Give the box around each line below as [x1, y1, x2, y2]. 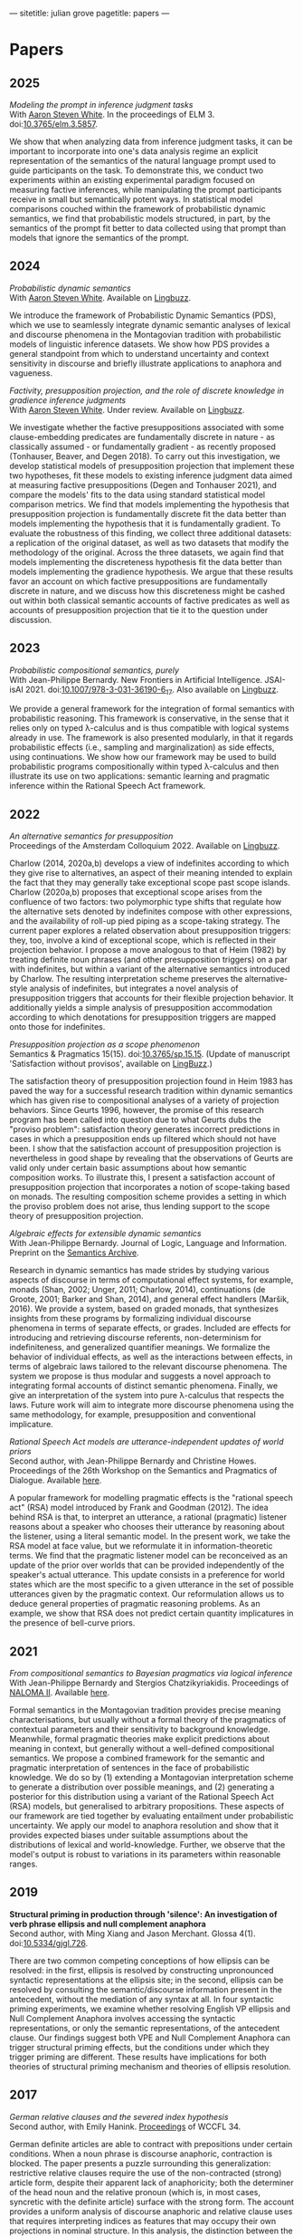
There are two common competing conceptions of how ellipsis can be [9, 1955, 270, 1966]
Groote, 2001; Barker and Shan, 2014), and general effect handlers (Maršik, [9, 1294, 289, 1305]
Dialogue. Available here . [9, 1475, 102, 1486]
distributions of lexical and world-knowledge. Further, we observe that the [9, 1839, 286, 1850]
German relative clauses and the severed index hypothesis [9, 2111, 229, 2122]
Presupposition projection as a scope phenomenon [9, 1039, 201, 1050]
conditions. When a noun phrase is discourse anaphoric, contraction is [9, 2148, 273, 2159]
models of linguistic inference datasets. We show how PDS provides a [9, 339, 270, 350]
